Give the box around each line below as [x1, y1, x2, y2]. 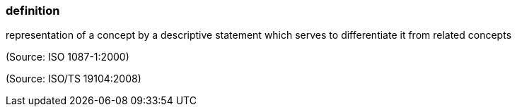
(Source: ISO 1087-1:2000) [6, 51, 129, 63]
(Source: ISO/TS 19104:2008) [6, 73, 141, 85]
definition [6, 4, 60, 18]
